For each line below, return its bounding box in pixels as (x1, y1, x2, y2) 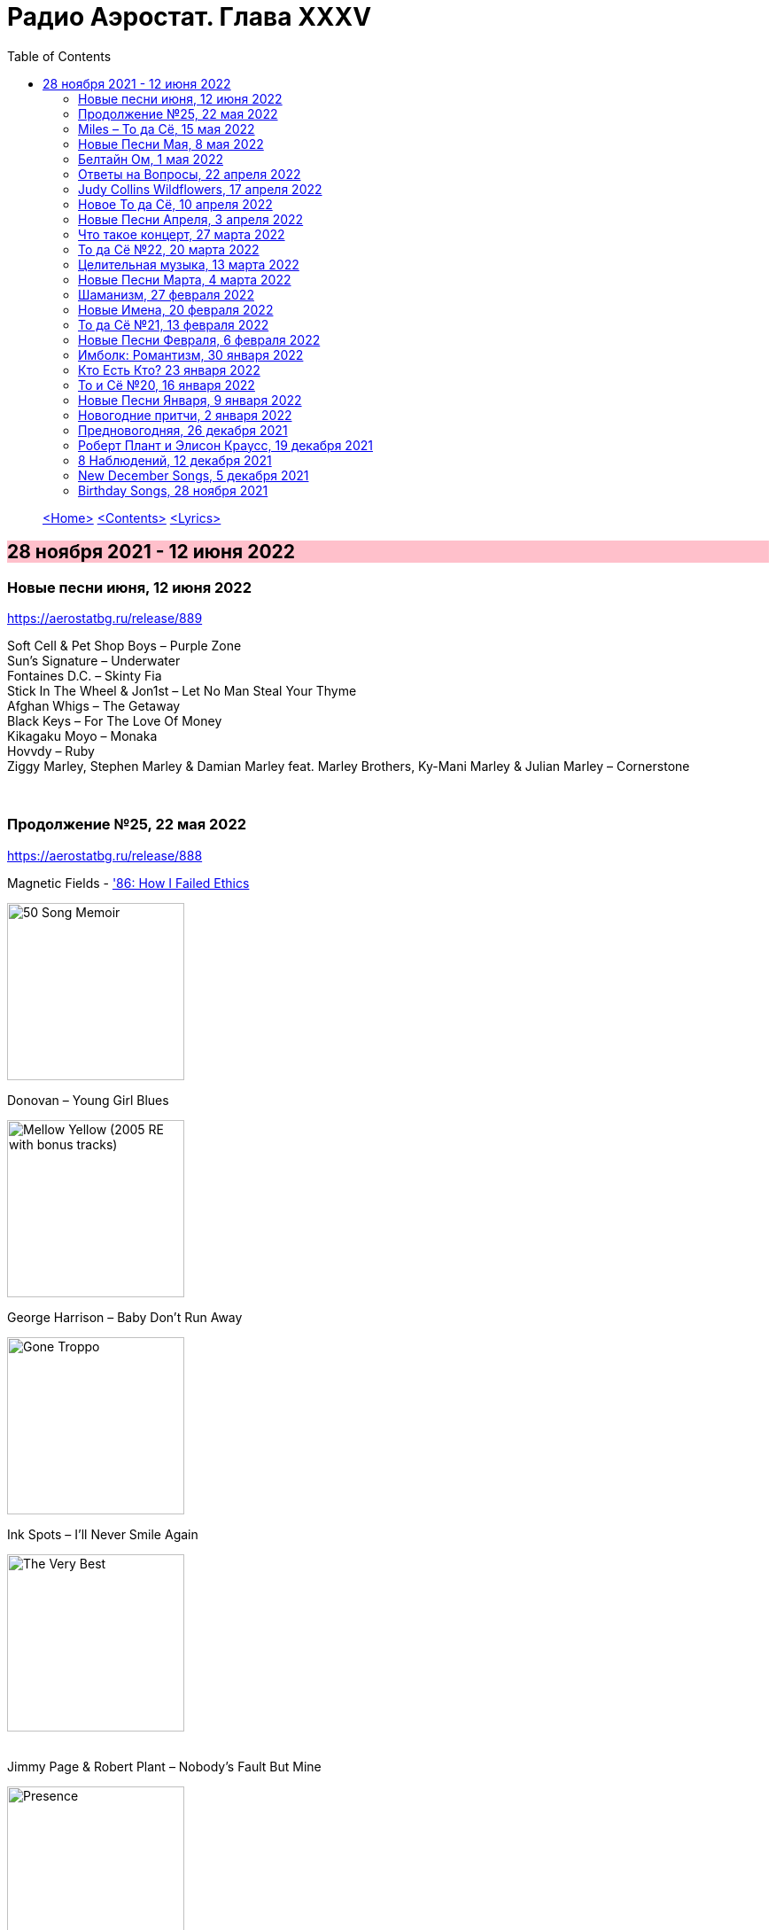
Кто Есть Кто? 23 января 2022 (78, 362, 260, 377)
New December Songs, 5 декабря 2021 (78, 467, 309, 483)
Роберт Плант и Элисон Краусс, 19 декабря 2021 (78, 437, 373, 453)
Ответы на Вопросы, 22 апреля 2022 (78, 166, 301, 182)
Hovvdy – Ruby (7, 743, 95, 759)
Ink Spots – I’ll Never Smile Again (7, 1526, 198, 1542)
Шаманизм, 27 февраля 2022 (78, 286, 254, 302)
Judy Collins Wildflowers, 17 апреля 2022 (78, 181, 322, 197)
